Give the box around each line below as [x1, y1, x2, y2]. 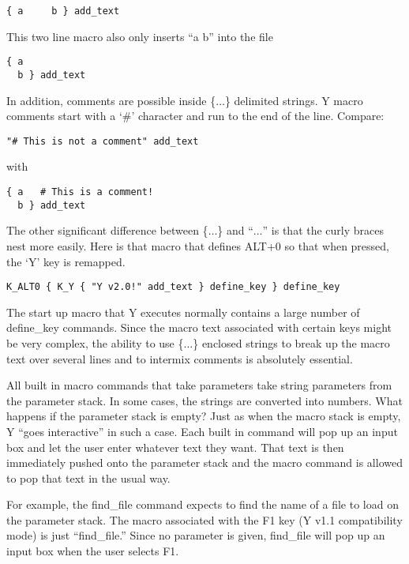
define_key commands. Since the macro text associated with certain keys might [6, 319, 392, 336]
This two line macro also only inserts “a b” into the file [6, 28, 273, 44]
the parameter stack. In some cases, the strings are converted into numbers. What [6, 392, 403, 408]
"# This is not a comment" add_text [6, 135, 199, 147]
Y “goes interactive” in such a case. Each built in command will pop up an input [6, 423, 398, 439]
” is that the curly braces [262, 222, 385, 239]
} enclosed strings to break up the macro [193, 334, 390, 351]
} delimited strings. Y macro [224, 92, 363, 108]
